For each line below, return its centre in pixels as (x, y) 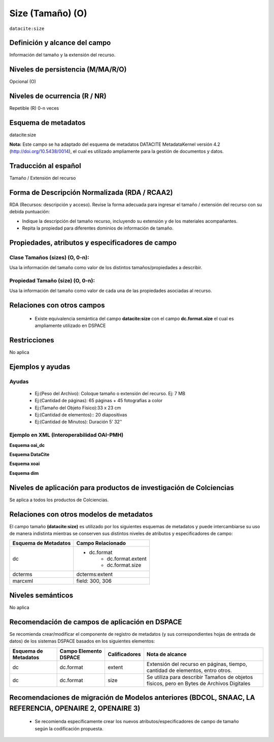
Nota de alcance (167, 654)
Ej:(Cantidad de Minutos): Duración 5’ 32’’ (78, 422)
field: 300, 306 (94, 581)
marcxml (23, 581)
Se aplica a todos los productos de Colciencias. (59, 500)
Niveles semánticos (41, 595)
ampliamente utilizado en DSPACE (70, 326)
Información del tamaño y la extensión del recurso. (62, 55)
